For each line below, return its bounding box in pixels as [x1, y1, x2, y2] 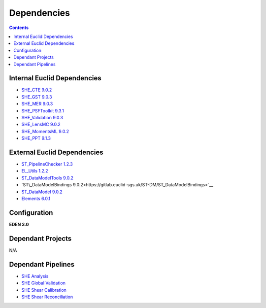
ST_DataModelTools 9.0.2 [21, 175, 74, 181]
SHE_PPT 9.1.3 [21, 136, 51, 141]
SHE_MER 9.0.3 [21, 101, 53, 107]
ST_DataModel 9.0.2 [21, 189, 63, 195]
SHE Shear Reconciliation [21, 294, 73, 300]
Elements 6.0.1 [21, 196, 51, 202]
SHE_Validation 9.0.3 [21, 114, 64, 120]
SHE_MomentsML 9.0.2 [21, 128, 69, 134]
